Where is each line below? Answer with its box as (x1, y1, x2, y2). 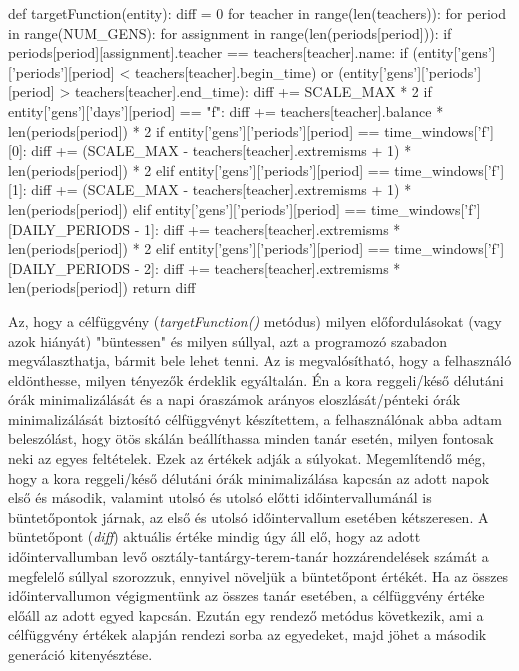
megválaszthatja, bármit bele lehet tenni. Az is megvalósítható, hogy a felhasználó (8, 350, 512, 371)
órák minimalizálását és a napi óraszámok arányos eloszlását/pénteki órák (8, 389, 461, 410)
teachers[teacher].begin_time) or (134, 61, 334, 82)
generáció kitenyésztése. (8, 644, 153, 664)
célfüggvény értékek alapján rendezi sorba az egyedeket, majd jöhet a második (8, 624, 487, 645)
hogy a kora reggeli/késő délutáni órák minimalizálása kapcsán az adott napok (8, 467, 490, 488)
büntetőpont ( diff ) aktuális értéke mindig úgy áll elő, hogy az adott (8, 526, 421, 547)
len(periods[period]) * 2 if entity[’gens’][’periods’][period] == (8, 120, 380, 141)
